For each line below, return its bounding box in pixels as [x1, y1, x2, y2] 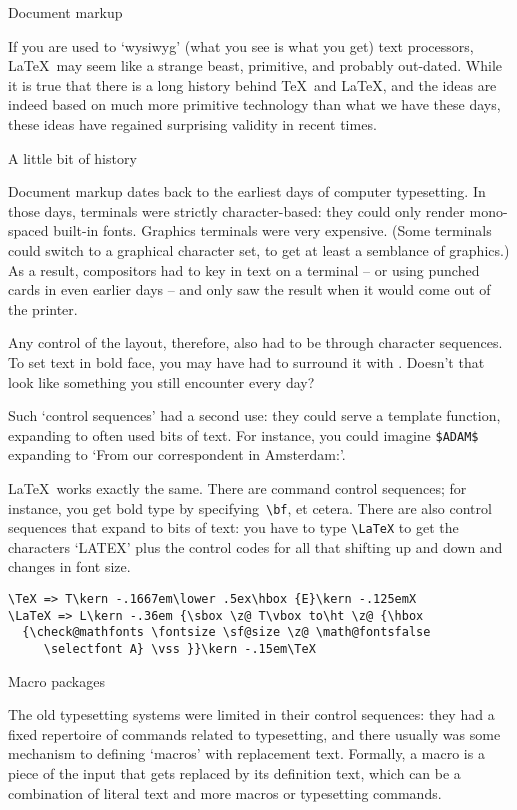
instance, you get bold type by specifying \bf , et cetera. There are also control [8, 497, 492, 518]
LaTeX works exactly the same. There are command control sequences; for [8, 477, 467, 498]
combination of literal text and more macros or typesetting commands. [8, 782, 442, 803]
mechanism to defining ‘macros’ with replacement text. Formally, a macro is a [8, 743, 485, 764]
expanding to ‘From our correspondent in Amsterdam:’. [8, 444, 346, 465]
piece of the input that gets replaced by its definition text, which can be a [8, 763, 461, 784]
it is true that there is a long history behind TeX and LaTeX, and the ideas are [8, 74, 497, 95]
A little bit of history [8, 147, 137, 168]
